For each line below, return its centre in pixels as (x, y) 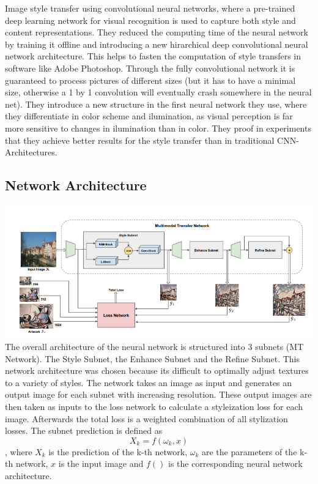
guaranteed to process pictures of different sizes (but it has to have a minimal (150, 80)
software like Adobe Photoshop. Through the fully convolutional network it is (150, 68)
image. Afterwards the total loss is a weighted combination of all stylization (146, 418)
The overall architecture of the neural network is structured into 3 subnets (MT (154, 347)
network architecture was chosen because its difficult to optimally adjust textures (157, 370)
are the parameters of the (250, 451)
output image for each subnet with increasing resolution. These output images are (158, 394)
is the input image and (101, 464)
